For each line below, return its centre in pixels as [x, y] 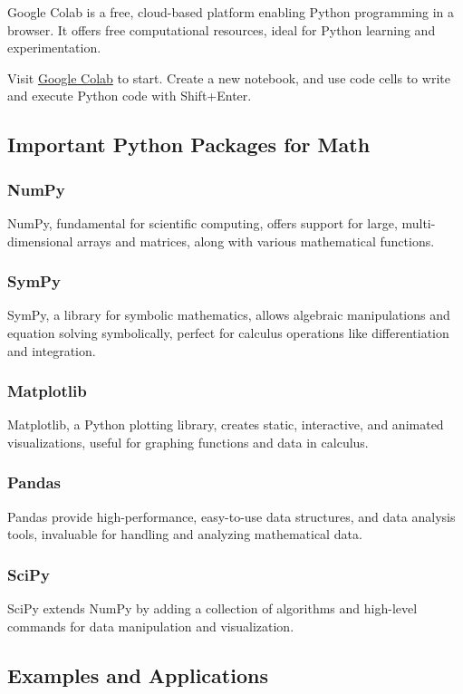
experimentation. [54, 48]
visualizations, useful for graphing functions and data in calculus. [188, 442]
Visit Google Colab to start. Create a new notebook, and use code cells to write [229, 77]
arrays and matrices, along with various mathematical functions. [256, 241]
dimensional [40, 241]
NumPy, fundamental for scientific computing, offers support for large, [203, 222]
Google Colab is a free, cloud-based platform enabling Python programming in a [231, 12]
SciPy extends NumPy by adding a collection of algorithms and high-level [212, 608]
